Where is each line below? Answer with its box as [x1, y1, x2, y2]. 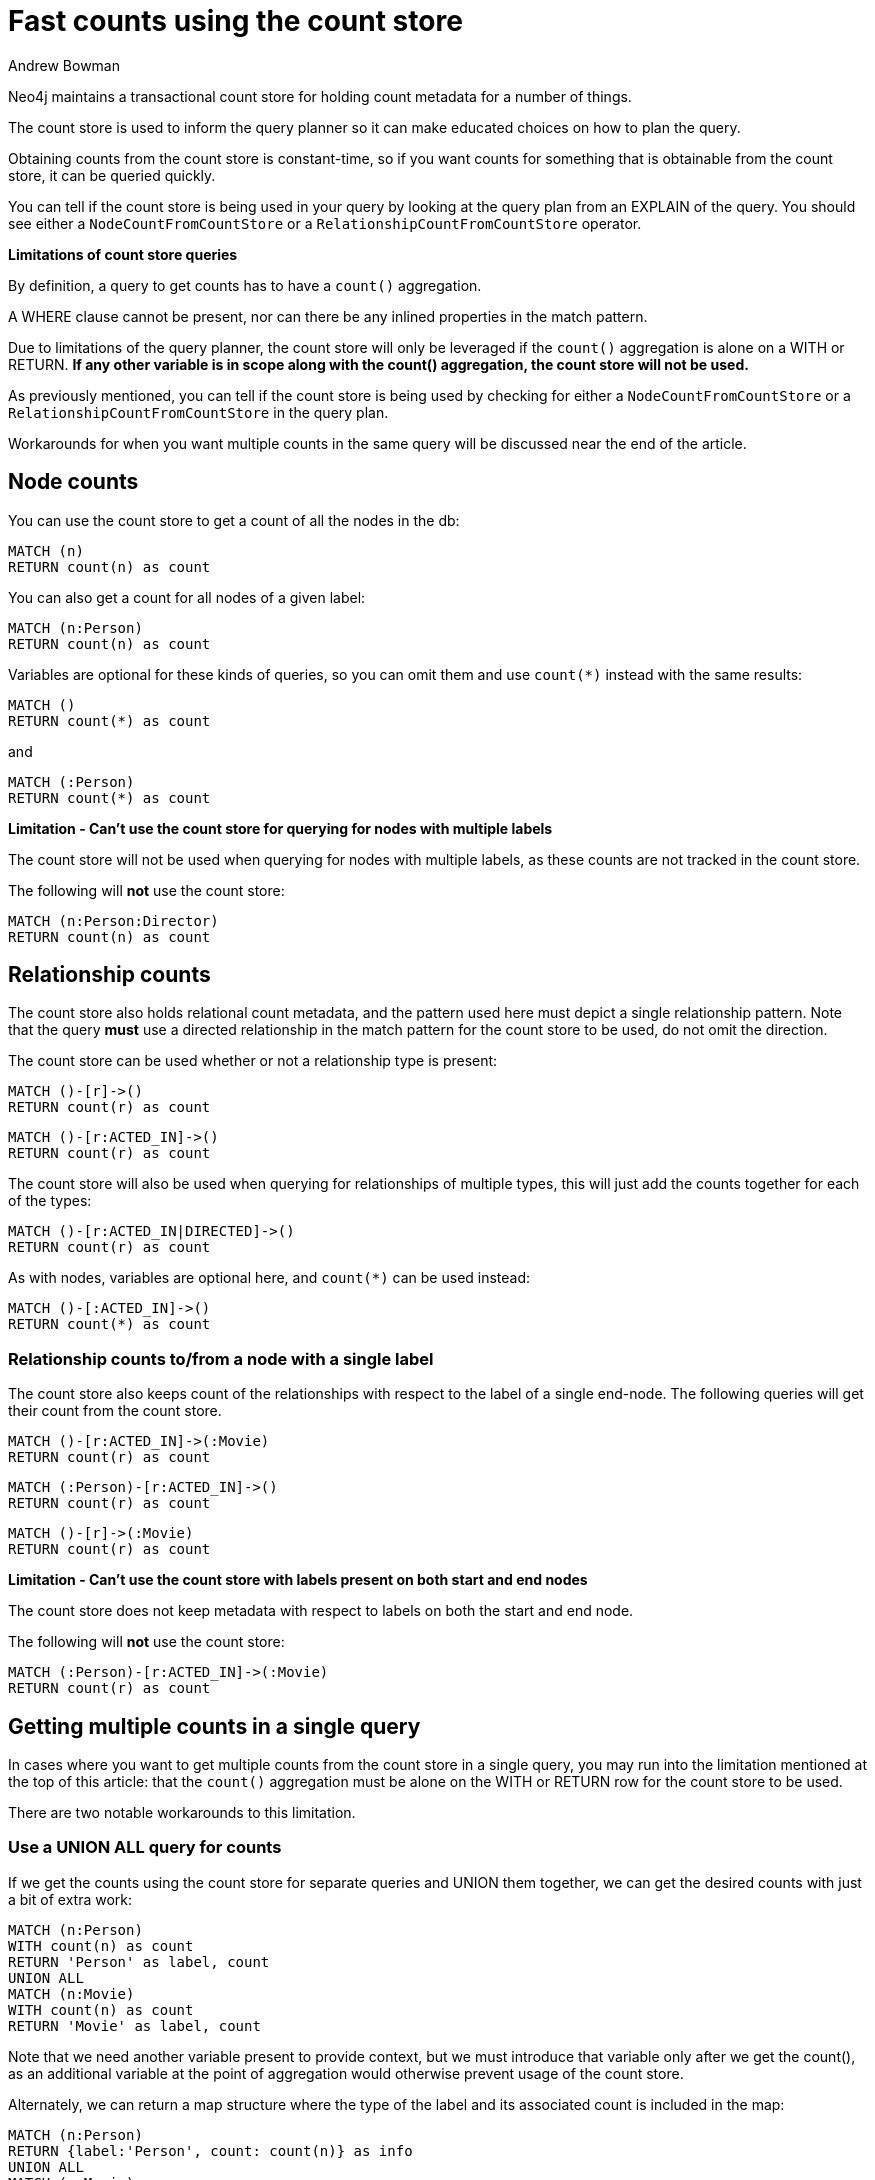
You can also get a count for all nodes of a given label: [8, 588, 366, 606]
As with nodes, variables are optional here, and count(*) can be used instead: [8, 1269, 531, 1287]
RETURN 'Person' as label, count [8, 1953, 270, 1970]
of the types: [8, 1192, 92, 1210]
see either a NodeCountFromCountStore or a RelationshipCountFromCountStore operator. [8, 214, 642, 232]
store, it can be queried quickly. [8, 166, 216, 184]
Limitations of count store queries [8, 245, 238, 263]
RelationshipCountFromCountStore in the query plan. [8, 403, 389, 421]
